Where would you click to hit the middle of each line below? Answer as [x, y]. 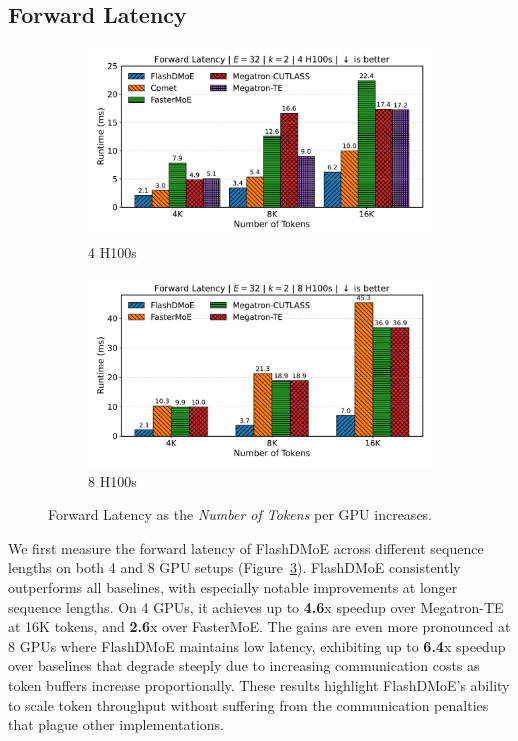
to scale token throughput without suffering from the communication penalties [248, 704]
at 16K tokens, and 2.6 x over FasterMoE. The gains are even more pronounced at [259, 626]
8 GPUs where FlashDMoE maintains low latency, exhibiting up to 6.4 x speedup [257, 645]
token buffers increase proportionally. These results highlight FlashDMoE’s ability [259, 684]
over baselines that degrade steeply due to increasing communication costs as [244, 665]
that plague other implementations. [116, 724]
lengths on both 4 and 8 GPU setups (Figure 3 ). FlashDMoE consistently [234, 567]
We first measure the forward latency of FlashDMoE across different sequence [246, 547]
